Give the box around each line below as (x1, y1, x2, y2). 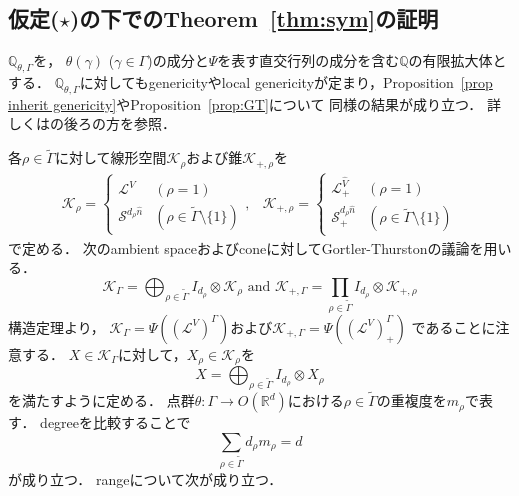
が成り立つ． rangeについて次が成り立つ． (8, 468, 283, 489)
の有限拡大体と (408, 50, 507, 71)
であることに (411, 316, 496, 337)
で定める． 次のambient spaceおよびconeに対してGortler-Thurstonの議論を (8, 237, 484, 258)
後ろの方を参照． (63, 113, 176, 134)
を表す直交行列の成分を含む (217, 50, 400, 71)
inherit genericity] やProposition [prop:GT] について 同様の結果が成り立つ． (8, 93, 483, 114)
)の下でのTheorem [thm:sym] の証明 (69, 3, 439, 34)
